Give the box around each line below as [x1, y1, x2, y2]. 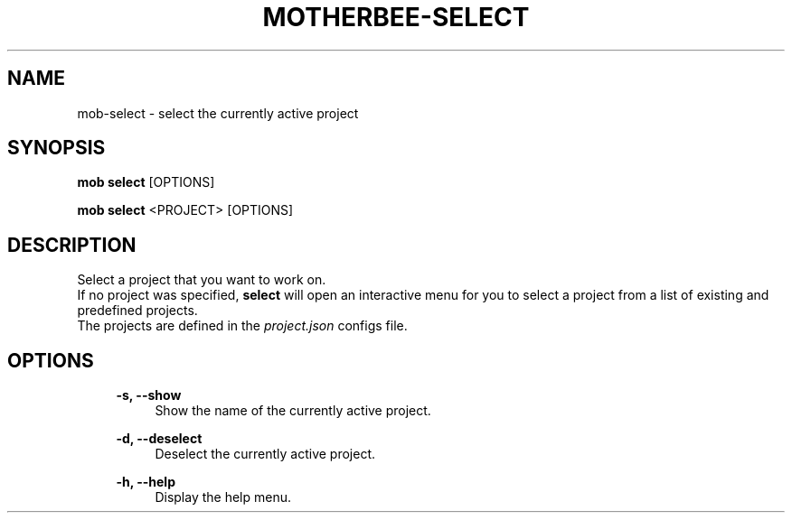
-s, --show [116, 387, 182, 404]
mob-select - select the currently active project [77, 105, 359, 121]
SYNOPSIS [7, 136, 106, 160]
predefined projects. [77, 302, 198, 319]
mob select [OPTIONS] [77, 174, 215, 190]
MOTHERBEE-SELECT [262, 2, 530, 32]
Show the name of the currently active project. [155, 403, 431, 419]
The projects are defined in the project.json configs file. [77, 318, 408, 334]
